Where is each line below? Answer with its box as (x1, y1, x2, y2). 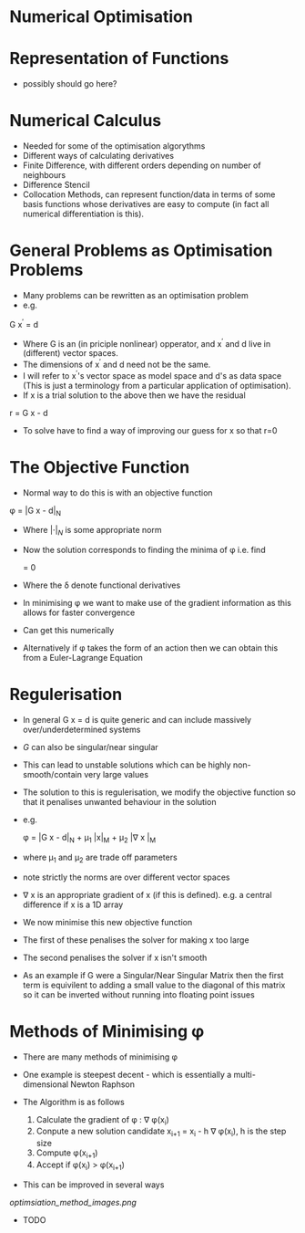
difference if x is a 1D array (22, 899, 124, 910)
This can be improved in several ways (22, 1179, 165, 1190)
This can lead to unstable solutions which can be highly (22, 759, 231, 770)
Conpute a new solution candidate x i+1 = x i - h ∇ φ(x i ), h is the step (36, 1125, 287, 1139)
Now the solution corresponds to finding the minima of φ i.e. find (22, 545, 266, 556)
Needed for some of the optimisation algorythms (22, 141, 206, 152)
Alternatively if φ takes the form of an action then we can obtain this (22, 643, 279, 653)
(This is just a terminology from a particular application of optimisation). (22, 380, 291, 391)
